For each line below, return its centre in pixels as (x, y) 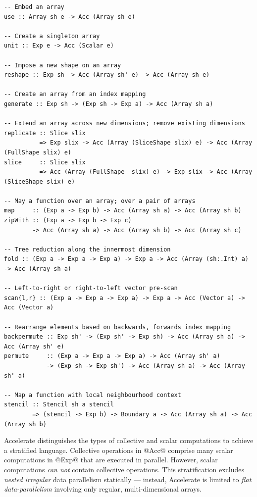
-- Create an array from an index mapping (75, 94)
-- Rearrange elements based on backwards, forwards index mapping (118, 327)
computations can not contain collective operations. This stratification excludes (124, 469)
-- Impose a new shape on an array (63, 65)
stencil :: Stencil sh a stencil (59, 405)
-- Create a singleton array (52, 36)
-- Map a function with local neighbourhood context (93, 395)
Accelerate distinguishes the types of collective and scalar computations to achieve (129, 440)
